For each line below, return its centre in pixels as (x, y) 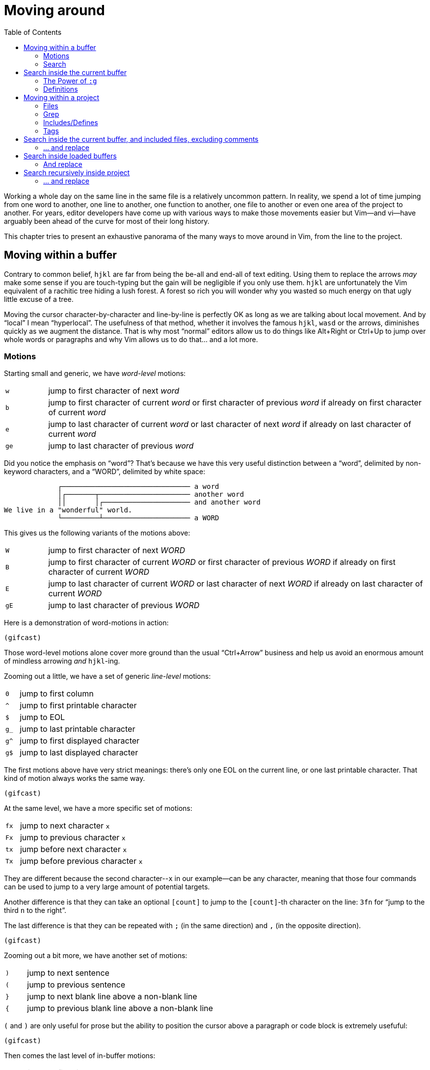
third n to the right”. (35, 910)
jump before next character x (73, 849)
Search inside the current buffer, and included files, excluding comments (141, 139)
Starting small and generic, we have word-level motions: (95, 374)
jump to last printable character (78, 729)
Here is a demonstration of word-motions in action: (86, 623)
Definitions (61, 89)
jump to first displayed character (80, 741)
